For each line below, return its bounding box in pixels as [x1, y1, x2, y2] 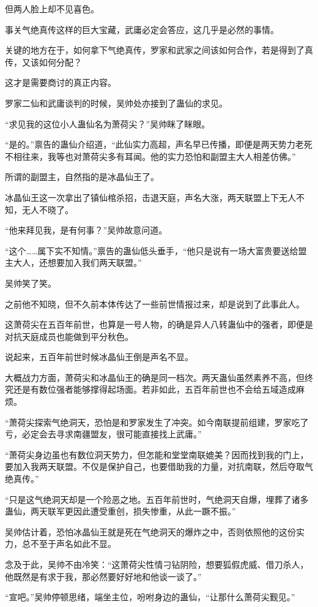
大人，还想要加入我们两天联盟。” [13, 256, 142, 269]
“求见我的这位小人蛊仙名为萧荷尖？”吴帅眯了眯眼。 [5, 117, 210, 130]
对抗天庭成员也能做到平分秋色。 [5, 330, 133, 342]
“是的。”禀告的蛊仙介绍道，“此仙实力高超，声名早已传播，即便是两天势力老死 [5, 138, 312, 151]
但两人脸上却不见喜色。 [5, 2, 99, 15]
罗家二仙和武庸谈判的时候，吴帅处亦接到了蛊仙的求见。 [5, 96, 227, 109]
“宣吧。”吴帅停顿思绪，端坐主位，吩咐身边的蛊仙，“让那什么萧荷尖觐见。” [5, 590, 295, 603]
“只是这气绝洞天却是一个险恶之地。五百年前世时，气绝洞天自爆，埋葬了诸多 [5, 492, 309, 505]
